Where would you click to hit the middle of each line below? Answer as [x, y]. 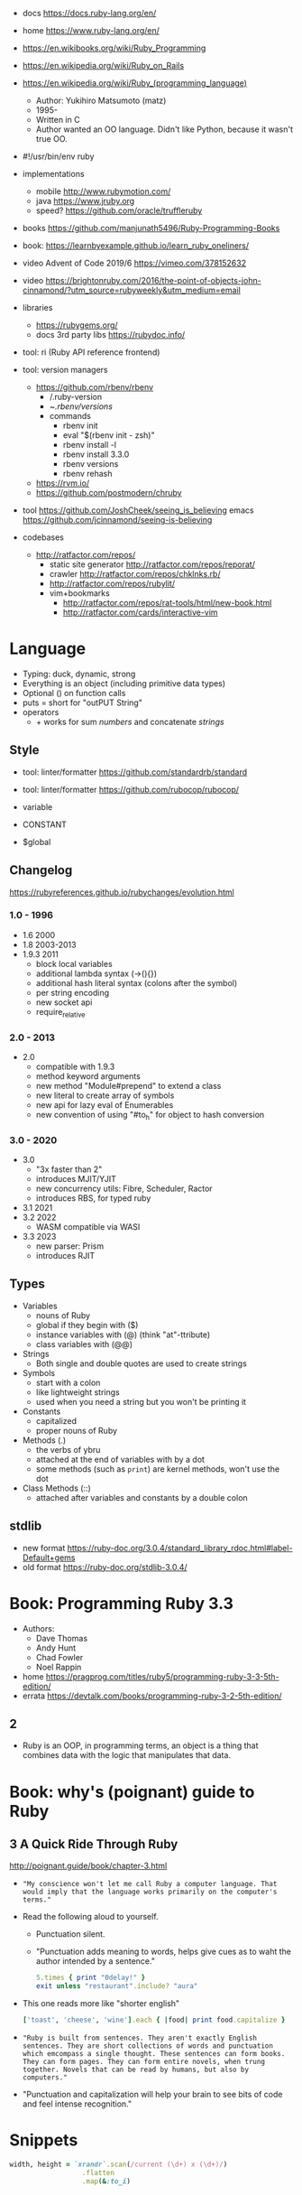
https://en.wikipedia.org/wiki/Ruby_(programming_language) [135, 83]
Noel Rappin [59, 1667]
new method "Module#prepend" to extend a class [128, 1085]
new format [44, 1548]
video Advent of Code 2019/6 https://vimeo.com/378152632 [134, 263]
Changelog [41, 870]
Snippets [44, 2140]
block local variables [74, 963]
